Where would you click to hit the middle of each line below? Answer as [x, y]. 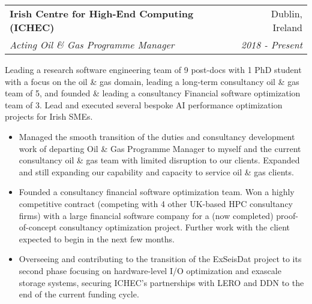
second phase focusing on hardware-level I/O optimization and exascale [150, 270]
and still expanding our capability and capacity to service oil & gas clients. [156, 171]
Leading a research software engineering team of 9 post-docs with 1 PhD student [153, 69]
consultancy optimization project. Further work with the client [175, 227]
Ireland [287, 27]
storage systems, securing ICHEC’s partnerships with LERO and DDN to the [161, 282]
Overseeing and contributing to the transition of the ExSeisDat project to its [160, 259]
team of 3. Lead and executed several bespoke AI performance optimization [144, 104]
